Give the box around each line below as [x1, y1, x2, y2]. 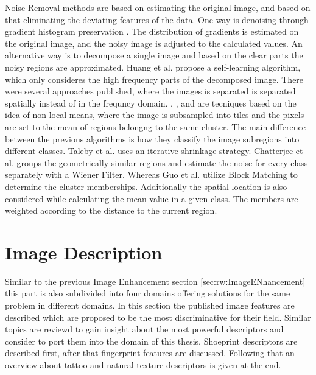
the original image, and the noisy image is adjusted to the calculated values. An [5, 37, 303, 49]
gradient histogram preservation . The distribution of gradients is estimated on [5, 25, 299, 38]
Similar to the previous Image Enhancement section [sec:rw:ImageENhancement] [5, 275, 306, 287]
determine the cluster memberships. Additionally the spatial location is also [5, 180, 287, 192]
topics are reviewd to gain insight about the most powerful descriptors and [5, 323, 284, 335]
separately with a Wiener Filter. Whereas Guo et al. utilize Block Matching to [5, 168, 298, 181]
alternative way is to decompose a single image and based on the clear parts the [5, 49, 303, 61]
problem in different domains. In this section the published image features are [5, 299, 295, 311]
